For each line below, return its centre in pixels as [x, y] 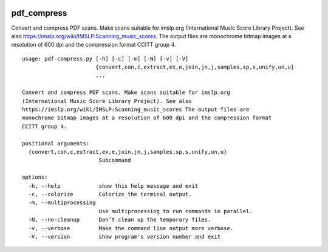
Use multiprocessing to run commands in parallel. [176, 211]
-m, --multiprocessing [62, 203]
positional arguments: [56, 143]
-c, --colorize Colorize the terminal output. [110, 194]
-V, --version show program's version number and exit [125, 237]
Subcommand [115, 160]
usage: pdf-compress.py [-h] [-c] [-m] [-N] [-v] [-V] [105, 58]
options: [35, 177]
